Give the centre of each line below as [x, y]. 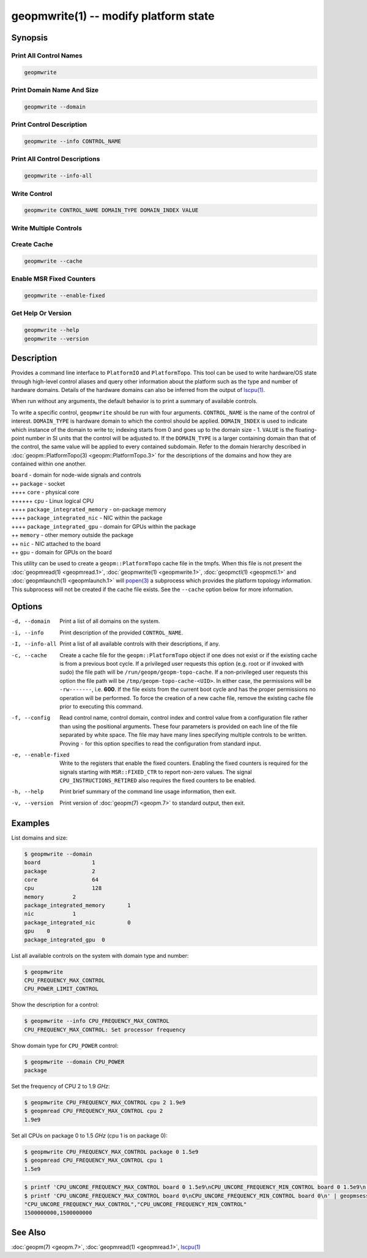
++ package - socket [38, 483]
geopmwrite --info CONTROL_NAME [73, 141]
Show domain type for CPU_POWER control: [65, 1045]
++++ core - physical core [45, 492]
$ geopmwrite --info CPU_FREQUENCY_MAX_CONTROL [97, 1021]
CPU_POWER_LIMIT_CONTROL [61, 989]
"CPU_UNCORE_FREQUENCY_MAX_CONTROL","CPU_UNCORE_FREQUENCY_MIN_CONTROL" [135, 1204]
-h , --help [28, 792]
